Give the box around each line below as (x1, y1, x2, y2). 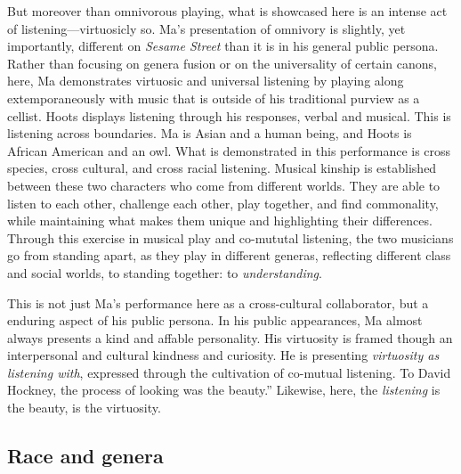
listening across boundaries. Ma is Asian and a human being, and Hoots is (7, 124, 412, 143)
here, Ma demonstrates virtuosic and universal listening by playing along (7, 71, 404, 90)
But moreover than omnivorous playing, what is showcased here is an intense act (7, 2, 448, 20)
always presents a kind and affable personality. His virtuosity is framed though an (7, 328, 453, 347)
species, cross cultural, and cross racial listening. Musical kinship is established (7, 159, 437, 177)
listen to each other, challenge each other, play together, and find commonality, (7, 193, 439, 212)
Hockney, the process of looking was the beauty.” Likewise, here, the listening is (7, 380, 441, 399)
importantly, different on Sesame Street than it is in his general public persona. (7, 37, 439, 55)
